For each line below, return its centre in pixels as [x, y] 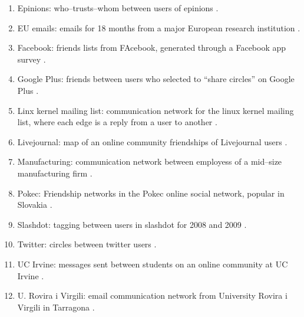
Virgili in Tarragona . [56, 307]
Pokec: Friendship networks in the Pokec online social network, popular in [151, 193]
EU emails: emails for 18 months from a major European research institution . [159, 27]
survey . [32, 59]
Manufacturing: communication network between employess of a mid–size [150, 161]
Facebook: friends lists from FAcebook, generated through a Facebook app [152, 48]
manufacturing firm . [55, 173]
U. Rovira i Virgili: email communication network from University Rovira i [152, 295]
